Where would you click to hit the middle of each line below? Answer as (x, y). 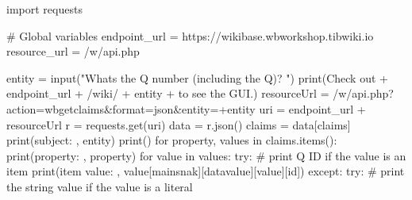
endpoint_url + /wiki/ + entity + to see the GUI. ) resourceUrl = (168, 93)
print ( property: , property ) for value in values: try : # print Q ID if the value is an (206, 155)
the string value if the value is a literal (100, 186)
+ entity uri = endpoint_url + (292, 108)
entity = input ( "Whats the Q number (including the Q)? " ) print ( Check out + (197, 77)
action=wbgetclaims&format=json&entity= (113, 108)
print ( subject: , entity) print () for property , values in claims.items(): (172, 140)
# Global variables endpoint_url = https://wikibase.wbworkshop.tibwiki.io (190, 35)
